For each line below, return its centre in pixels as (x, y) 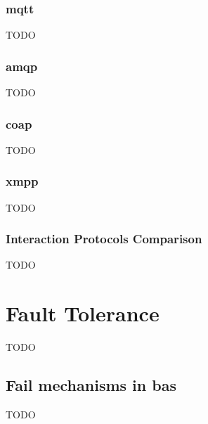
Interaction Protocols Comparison (104, 239)
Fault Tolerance (83, 313)
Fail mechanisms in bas (91, 385)
